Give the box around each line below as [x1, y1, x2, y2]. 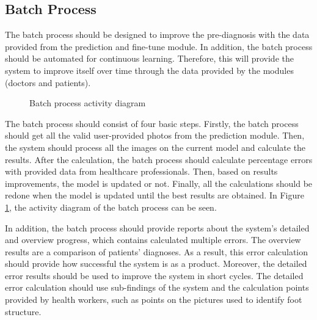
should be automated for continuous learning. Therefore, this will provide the [5, 52, 294, 65]
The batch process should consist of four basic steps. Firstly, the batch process [5, 117, 299, 129]
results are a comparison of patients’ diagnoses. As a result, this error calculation [5, 245, 308, 258]
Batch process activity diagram [29, 96, 146, 109]
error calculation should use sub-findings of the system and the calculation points [5, 281, 309, 294]
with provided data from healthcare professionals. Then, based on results [5, 165, 278, 178]
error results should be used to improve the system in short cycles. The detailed [5, 269, 304, 282]
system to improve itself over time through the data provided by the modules [5, 64, 294, 76]
